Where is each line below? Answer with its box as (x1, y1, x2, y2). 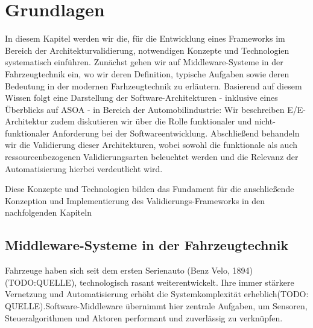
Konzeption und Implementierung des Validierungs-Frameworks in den (5, 194, 265, 207)
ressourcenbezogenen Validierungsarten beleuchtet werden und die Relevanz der (5, 150, 299, 163)
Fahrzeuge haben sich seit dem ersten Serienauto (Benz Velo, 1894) (5, 264, 253, 277)
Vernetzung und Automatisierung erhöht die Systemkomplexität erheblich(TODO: (5, 288, 309, 300)
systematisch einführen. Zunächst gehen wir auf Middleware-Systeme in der (5, 56, 283, 68)
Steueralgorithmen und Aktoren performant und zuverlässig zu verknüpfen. (5, 311, 283, 324)
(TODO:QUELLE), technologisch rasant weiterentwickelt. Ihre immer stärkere (5, 275, 294, 288)
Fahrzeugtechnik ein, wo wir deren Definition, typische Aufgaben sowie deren (5, 67, 289, 80)
